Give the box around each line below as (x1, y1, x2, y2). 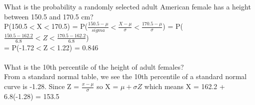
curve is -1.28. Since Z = (4, 81, 79, 92)
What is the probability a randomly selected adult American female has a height (4, 1, 251, 11)
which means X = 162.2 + (144, 81, 225, 92)
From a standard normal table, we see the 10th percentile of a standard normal (4, 71, 247, 82)
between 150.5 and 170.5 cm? (4, 11, 93, 21)
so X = (96, 81, 118, 92)
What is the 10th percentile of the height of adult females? (4, 61, 184, 72)
